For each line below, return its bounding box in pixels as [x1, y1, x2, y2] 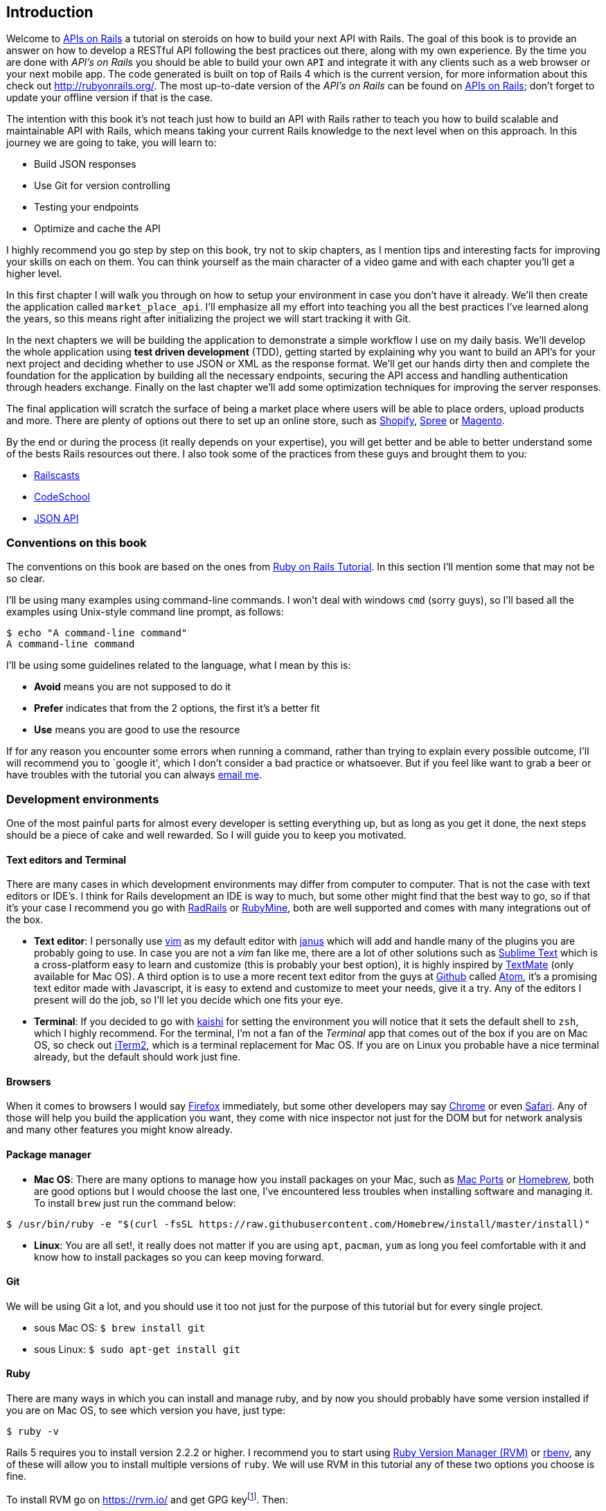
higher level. [6, 268, 62, 280]
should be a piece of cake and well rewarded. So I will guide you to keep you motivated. [6, 828, 407, 841]
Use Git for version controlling [34, 180, 170, 192]
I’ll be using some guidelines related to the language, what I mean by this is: [6, 659, 351, 672]
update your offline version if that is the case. [6, 91, 213, 104]
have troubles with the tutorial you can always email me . [6, 769, 262, 781]
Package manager [6, 1148, 91, 1160]
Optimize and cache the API [34, 222, 161, 235]
